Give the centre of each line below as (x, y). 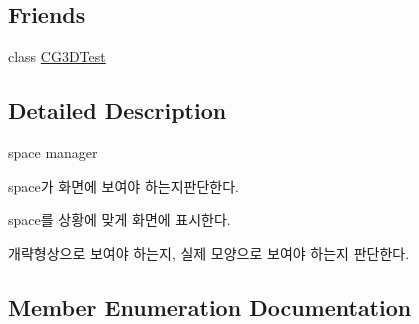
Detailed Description (117, 110)
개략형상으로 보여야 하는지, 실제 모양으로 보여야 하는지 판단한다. (209, 252)
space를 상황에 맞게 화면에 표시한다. (119, 219)
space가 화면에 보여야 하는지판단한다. (123, 185)
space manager (53, 152)
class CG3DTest (57, 56)
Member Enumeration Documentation (210, 306)
